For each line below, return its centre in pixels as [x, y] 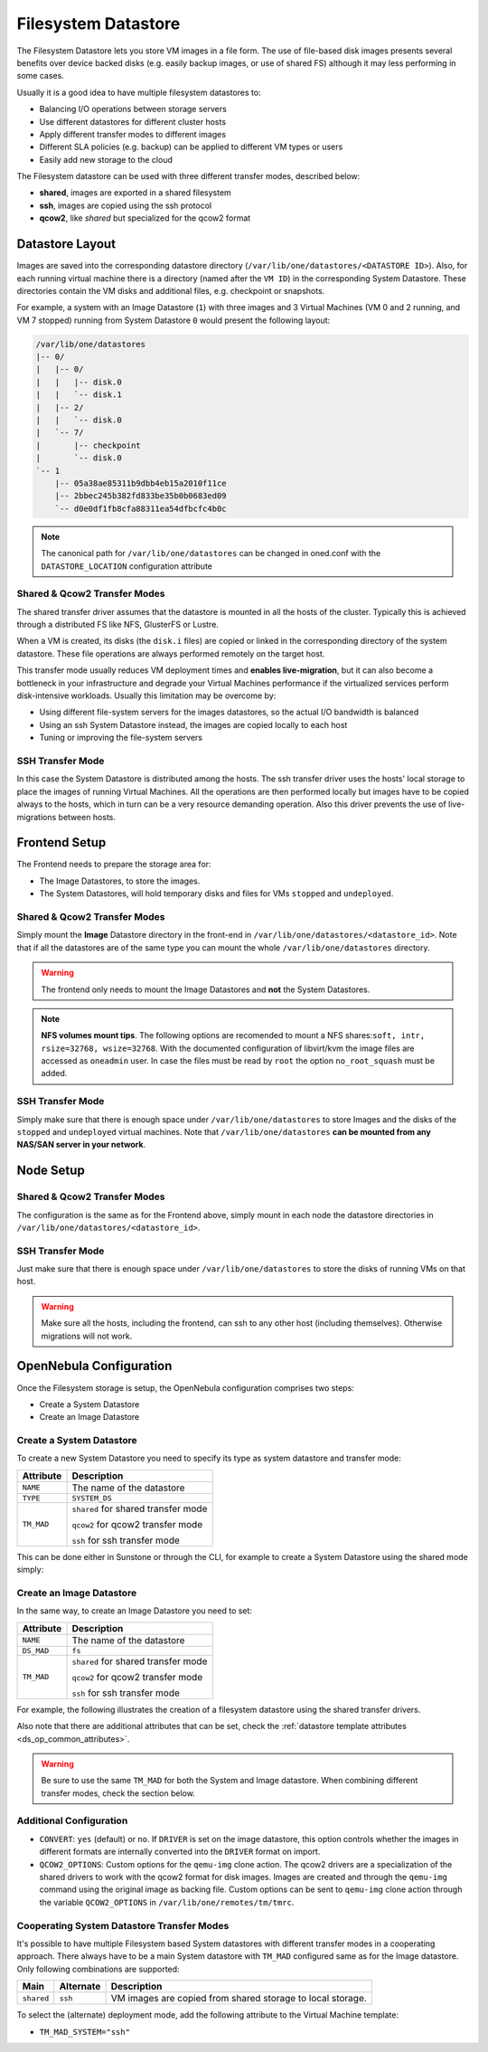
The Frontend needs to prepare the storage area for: [114, 865]
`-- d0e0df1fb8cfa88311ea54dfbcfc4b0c [141, 508]
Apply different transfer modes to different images [132, 134]
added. [54, 1073]
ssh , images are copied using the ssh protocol [126, 205]
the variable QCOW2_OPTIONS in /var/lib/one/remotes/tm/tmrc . [167, 1902]
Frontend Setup [61, 842]
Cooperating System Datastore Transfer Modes [123, 1925]
